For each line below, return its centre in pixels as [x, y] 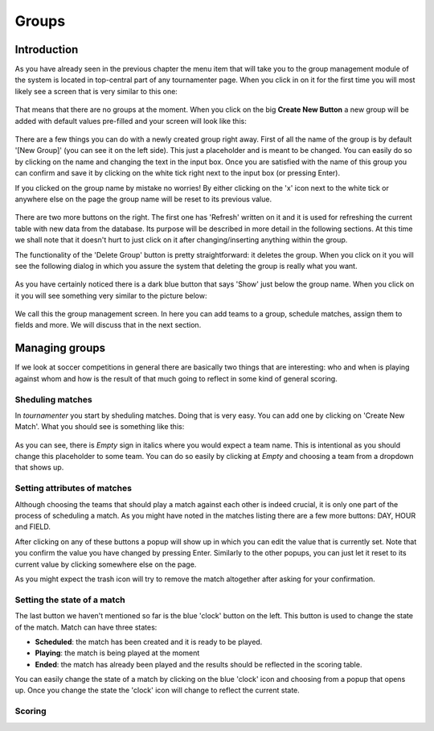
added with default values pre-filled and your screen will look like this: [131, 121]
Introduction [47, 50]
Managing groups [60, 348]
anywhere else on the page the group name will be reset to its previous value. [143, 199]
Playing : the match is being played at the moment [117, 653]
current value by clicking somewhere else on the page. [106, 564]
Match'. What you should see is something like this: [100, 427]
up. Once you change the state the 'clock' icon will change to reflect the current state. [158, 690]
